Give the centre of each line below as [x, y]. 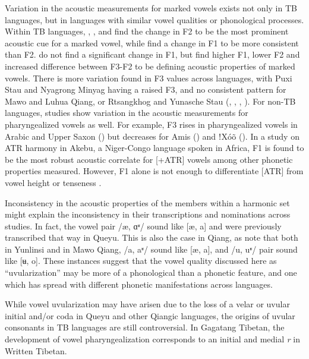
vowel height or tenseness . [53, 182]
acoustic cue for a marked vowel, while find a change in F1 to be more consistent [152, 42]
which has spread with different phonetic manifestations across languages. [139, 284]
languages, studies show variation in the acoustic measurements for [127, 113]
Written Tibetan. [36, 350]
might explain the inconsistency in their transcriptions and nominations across [148, 214]
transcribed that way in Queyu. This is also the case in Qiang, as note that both [152, 237]
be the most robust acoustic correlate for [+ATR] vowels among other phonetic [149, 159]
